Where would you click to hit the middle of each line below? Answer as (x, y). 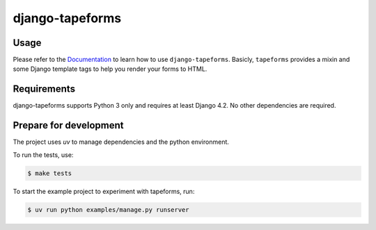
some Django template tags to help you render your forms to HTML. (110, 69)
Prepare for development (68, 125)
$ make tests (50, 173)
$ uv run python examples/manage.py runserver (108, 210)
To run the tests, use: (43, 155)
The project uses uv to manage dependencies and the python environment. (121, 142)
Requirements (44, 89)
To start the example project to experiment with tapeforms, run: (104, 191)
